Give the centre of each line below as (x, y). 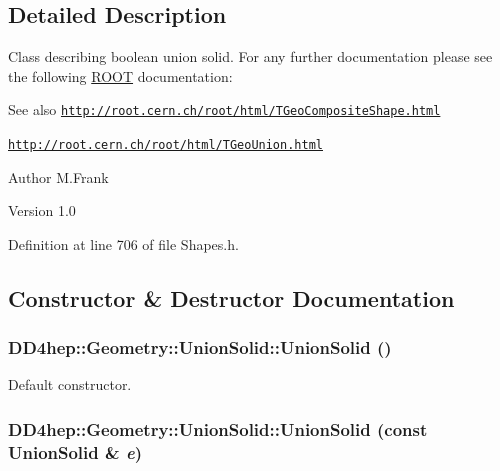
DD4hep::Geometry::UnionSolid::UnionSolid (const (218, 429)
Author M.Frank (58, 176)
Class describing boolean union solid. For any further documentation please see (250, 56)
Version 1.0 (42, 210)
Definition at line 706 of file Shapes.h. (123, 243)
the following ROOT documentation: (120, 75)
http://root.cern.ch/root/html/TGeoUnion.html (165, 145)
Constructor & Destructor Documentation (231, 297)
